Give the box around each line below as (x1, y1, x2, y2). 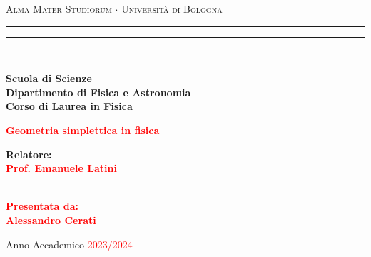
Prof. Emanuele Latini (6, 161, 117, 176)
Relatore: (6, 146, 52, 161)
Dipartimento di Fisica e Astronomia (6, 84, 191, 99)
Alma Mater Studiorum (6, 1, 112, 16)
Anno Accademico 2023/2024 (6, 236, 133, 251)
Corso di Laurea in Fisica (6, 99, 133, 114)
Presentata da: (6, 198, 79, 213)
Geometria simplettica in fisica (6, 122, 160, 137)
